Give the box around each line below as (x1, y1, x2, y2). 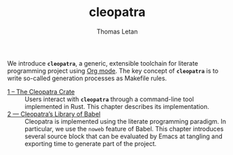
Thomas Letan (96, 27, 138, 36)
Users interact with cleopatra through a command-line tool (24, 95, 194, 103)
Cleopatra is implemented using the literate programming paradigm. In (24, 117, 227, 126)
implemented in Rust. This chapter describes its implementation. (24, 102, 209, 110)
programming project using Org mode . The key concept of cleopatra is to (7, 66, 218, 75)
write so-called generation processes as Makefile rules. (7, 74, 167, 82)
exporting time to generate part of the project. (24, 139, 157, 147)
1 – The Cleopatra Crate (7, 87, 75, 96)
